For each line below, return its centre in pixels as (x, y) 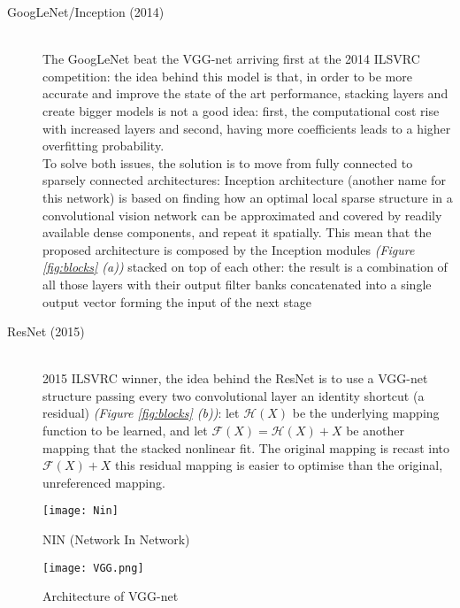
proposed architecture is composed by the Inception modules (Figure (229, 249)
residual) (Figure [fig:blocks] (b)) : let (141, 413)
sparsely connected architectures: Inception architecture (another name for (244, 180)
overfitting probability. (103, 146)
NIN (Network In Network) (116, 539)
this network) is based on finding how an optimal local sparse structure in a (248, 197)
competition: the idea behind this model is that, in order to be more (227, 76)
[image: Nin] (80, 511)
